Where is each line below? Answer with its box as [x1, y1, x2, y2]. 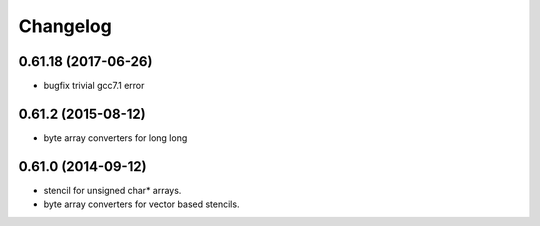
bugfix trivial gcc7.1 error [43, 80, 145, 92]
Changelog [18, 15, 112, 37]
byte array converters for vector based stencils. [43, 198, 240, 210]
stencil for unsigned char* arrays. [43, 184, 182, 196]
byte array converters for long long [43, 131, 188, 144]
